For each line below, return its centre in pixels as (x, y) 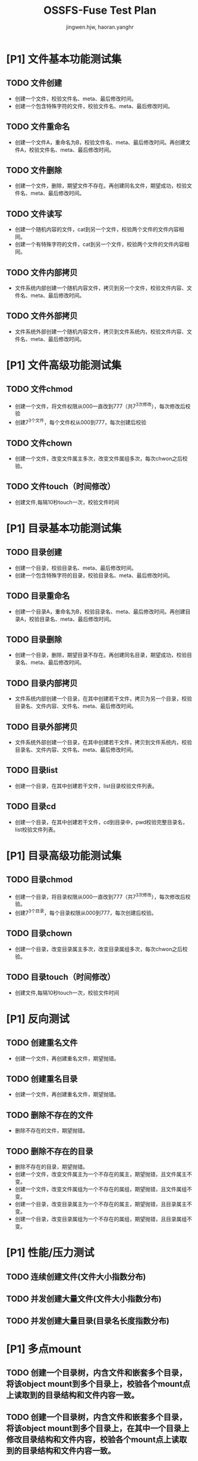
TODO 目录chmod (40, 880)
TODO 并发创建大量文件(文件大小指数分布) (84, 1299)
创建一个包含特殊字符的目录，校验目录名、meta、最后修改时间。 (94, 575)
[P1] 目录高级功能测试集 (64, 856)
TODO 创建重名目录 (42, 1079)
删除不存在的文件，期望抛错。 (51, 1131)
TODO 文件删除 (34, 170)
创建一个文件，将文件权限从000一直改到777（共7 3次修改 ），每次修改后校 (103, 406)
